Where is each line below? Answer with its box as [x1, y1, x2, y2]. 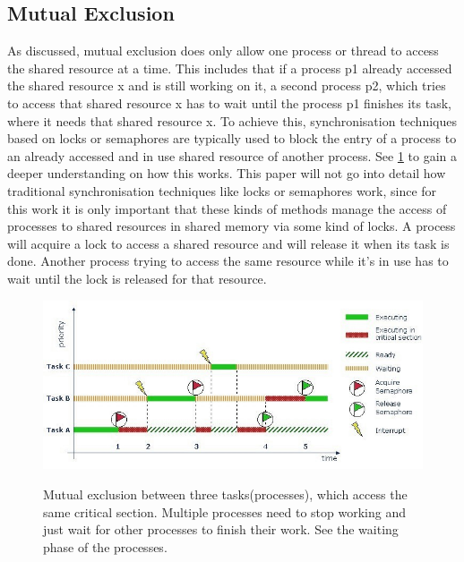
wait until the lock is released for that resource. [7, 268, 267, 287]
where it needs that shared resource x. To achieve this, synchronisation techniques [7, 111, 457, 130]
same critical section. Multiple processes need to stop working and [43, 502, 406, 521]
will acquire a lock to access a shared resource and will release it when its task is [7, 234, 450, 252]
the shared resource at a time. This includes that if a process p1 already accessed [7, 58, 452, 77]
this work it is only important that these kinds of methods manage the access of [7, 199, 447, 217]
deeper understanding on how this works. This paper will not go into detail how [7, 164, 446, 183]
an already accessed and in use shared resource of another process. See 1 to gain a [7, 146, 457, 165]
